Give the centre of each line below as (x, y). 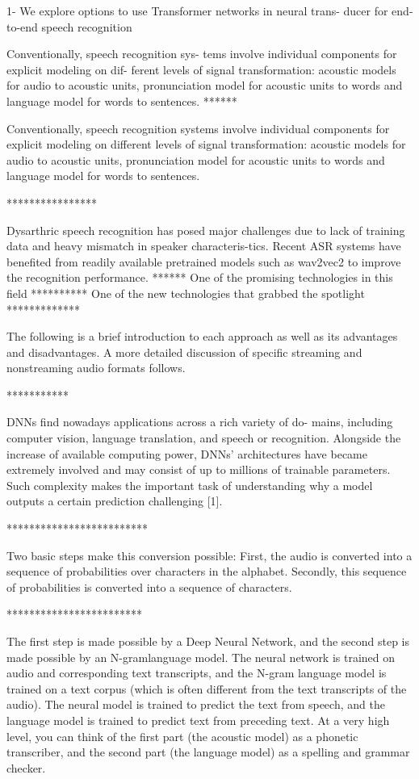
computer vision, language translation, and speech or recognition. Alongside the (204, 438)
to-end (22, 26)
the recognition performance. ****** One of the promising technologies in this (200, 277)
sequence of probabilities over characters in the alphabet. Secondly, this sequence (207, 571)
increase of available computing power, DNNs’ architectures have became (187, 453)
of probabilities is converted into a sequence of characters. (149, 586)
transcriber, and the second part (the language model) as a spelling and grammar (208, 752)
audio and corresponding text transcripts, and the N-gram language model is (197, 673)
